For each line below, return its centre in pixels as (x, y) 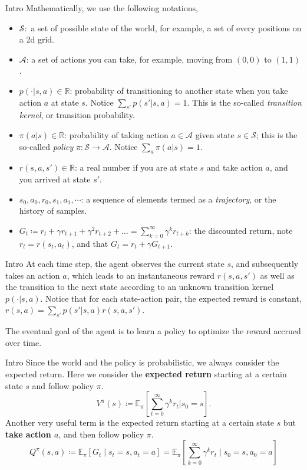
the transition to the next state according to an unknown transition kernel (140, 287)
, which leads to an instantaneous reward (141, 275)
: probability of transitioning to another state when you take (179, 90)
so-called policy (46, 146)
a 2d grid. (37, 39)
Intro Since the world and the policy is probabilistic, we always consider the (142, 362)
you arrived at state (55, 179)
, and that (90, 243)
